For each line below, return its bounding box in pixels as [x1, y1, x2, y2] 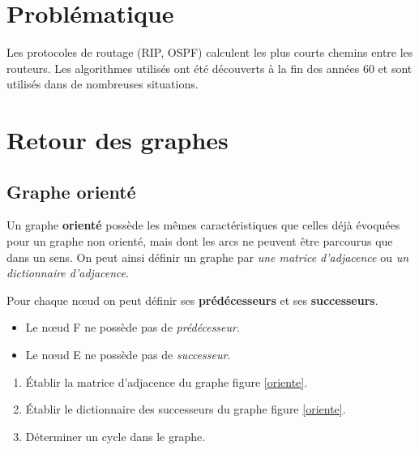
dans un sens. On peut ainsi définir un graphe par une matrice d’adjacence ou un [6, 248, 409, 265]
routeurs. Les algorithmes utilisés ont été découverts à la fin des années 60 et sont [6, 59, 413, 76]
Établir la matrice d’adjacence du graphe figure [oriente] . [25, 373, 308, 390]
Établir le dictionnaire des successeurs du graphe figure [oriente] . [25, 401, 346, 418]
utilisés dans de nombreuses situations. [6, 75, 199, 92]
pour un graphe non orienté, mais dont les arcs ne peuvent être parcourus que [6, 233, 393, 250]
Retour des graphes [6, 123, 229, 156]
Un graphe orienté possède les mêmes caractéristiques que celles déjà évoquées [6, 216, 400, 234]
